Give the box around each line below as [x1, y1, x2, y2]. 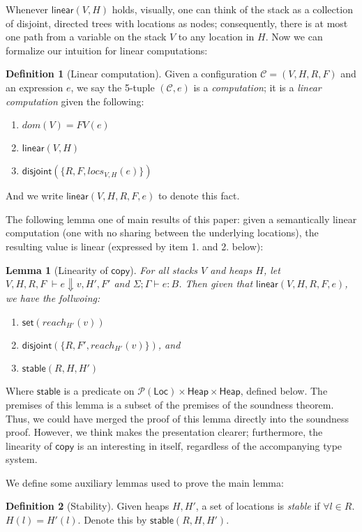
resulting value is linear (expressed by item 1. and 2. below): [6, 238, 264, 253]
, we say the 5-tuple [70, 79, 155, 94]
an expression [6, 79, 63, 94]
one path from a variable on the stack [6, 29, 167, 44]
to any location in [178, 29, 255, 44]
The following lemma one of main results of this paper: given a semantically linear [6, 211, 357, 226]
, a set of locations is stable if [195, 499, 320, 513]
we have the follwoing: [6, 291, 100, 305]
